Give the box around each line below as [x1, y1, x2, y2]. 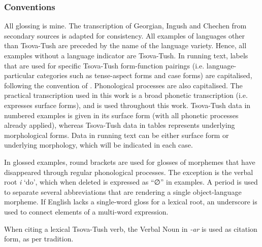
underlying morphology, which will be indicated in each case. [4, 139, 193, 150]
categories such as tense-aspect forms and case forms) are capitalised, [37, 70, 252, 81]
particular [4, 70, 35, 81]
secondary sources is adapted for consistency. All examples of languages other [4, 30, 245, 41]
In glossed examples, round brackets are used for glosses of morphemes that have [4, 156, 255, 167]
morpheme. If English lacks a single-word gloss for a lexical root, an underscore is [4, 196, 257, 207]
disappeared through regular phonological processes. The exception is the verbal [4, 166, 253, 177]
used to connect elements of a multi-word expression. [4, 206, 169, 217]
